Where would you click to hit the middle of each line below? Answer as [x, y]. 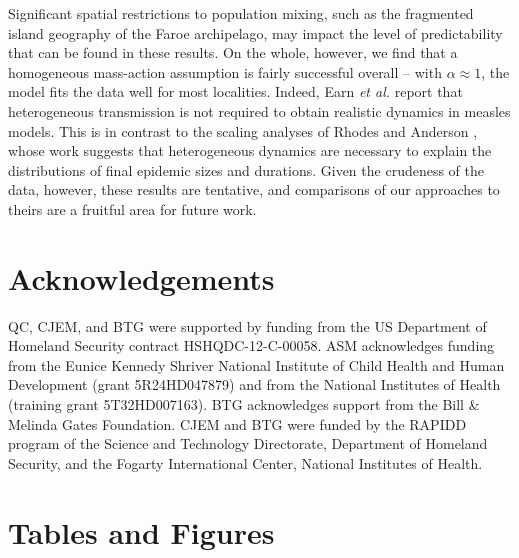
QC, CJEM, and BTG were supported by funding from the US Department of [247, 325]
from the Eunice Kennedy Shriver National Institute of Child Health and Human [256, 364]
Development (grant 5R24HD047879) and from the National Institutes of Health [254, 384]
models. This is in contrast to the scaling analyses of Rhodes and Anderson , [243, 130]
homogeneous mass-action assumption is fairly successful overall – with [225, 71]
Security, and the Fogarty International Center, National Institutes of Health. [245, 462]
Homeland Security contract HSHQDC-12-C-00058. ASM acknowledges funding [251, 345]
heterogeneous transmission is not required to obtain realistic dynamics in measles [259, 110]
